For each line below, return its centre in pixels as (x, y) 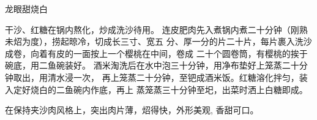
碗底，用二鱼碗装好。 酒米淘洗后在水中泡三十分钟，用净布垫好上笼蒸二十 (152, 65)
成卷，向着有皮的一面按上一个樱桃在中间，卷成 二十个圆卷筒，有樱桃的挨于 (156, 53)
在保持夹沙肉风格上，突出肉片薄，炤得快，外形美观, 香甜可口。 (132, 110)
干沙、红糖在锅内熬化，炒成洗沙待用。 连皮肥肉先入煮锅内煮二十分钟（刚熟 (156, 29)
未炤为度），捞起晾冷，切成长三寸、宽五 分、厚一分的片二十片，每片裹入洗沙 (158, 41)
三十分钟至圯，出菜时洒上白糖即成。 (235, 89)
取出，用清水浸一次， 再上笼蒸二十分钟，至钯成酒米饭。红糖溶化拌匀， (156, 77)
